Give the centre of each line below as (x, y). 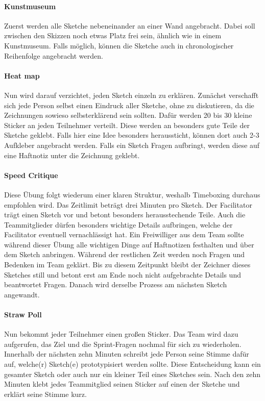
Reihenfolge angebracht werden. (54, 55)
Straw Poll (23, 315)
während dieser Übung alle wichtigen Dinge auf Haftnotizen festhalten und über (129, 244)
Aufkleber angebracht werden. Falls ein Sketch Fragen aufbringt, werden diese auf (132, 145)
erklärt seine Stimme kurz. (45, 394)
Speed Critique (31, 175)
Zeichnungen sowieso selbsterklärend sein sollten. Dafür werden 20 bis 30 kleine (128, 115)
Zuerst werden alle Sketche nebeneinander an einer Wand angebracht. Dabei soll (130, 25)
